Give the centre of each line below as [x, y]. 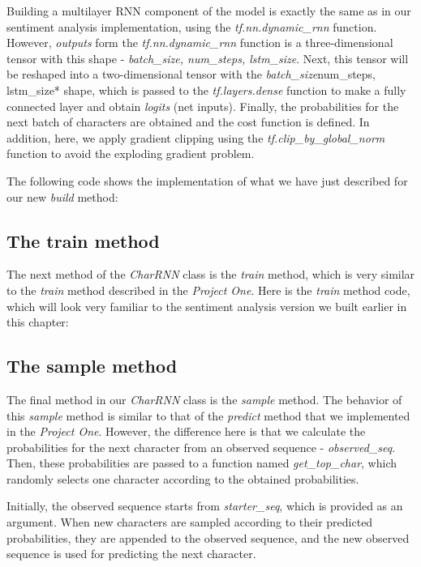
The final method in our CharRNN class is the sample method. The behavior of [204, 399]
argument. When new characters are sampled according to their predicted [190, 522]
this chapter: [38, 322]
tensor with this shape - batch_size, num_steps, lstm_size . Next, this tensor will [208, 58]
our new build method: [62, 196]
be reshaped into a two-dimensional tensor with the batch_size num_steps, [191, 74]
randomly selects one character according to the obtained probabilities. [183, 478]
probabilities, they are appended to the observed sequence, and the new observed [208, 537]
